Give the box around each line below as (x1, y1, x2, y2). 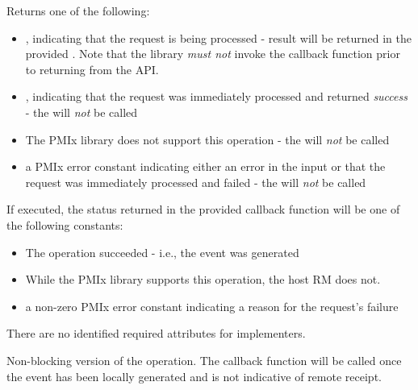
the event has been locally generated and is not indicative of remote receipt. (6, 367, 382, 384)
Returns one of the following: (6, 2, 150, 19)
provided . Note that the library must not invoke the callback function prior (25, 45, 400, 62)
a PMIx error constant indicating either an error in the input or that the (25, 158, 386, 175)
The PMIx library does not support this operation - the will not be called (25, 131, 390, 147)
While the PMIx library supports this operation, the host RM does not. (25, 271, 381, 288)
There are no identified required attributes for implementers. (6, 325, 306, 342)
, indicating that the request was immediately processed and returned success (25, 88, 408, 105)
